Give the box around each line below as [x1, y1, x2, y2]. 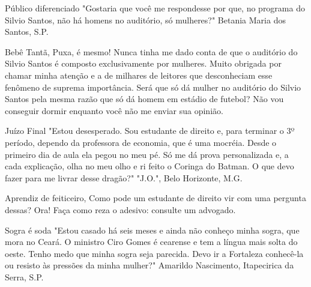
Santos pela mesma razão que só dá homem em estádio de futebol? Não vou [5, 92, 284, 105]
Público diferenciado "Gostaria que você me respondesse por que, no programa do [5, 2, 305, 14]
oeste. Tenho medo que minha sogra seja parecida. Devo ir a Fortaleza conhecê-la [5, 247, 304, 259]
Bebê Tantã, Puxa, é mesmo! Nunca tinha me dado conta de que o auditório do [5, 45, 298, 58]
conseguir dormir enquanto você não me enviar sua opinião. [5, 104, 223, 116]
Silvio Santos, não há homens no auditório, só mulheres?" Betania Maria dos [5, 13, 286, 26]
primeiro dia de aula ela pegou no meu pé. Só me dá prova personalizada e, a [5, 148, 289, 160]
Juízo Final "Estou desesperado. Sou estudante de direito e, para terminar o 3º [5, 124, 295, 137]
